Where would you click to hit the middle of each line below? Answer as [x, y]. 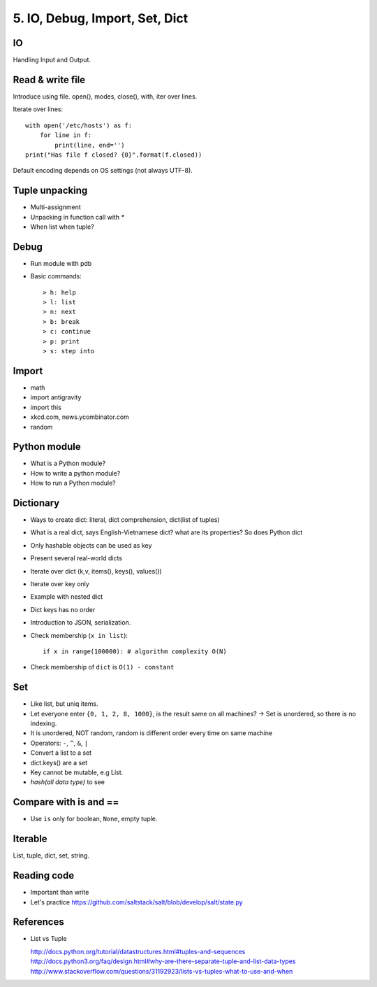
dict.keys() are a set [59, 762]
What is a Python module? [68, 463]
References [38, 922]
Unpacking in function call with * [77, 217]
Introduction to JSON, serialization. [81, 623]
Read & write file [49, 79]
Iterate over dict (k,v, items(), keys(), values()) [96, 571]
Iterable [30, 839]
